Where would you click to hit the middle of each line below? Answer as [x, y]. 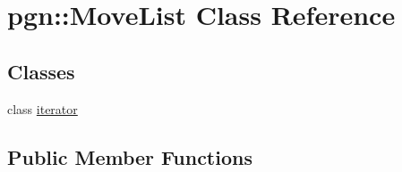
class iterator [43, 108]
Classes [41, 71]
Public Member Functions [130, 156]
